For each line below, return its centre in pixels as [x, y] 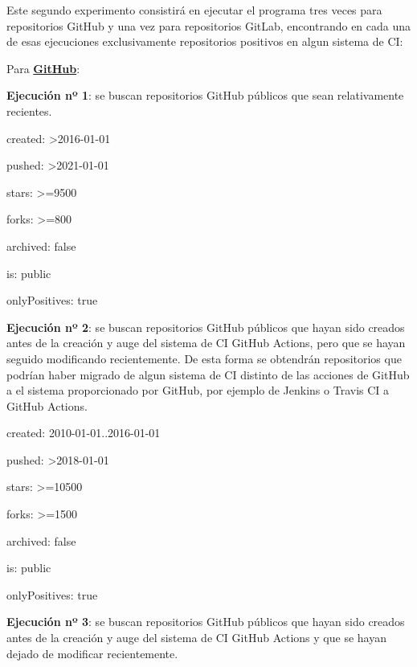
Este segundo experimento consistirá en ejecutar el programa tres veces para [194, 10]
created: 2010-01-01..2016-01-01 [84, 433]
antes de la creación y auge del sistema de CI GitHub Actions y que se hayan [196, 638]
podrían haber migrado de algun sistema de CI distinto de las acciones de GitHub [208, 374]
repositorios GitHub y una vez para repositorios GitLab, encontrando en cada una [209, 25]
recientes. [29, 110]
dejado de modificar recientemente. [92, 653]
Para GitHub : [43, 68]
